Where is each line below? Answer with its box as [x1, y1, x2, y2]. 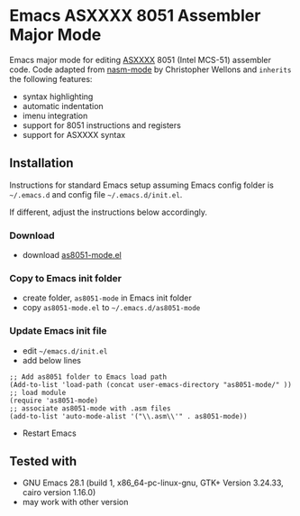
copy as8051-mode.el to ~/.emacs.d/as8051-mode [22, 302, 201, 313]
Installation [9, 155, 74, 171]
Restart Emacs [22, 428, 77, 438]
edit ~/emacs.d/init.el [22, 345, 108, 356]
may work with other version [22, 497, 129, 508]
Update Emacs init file [9, 325, 107, 337]
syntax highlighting [22, 91, 94, 102]
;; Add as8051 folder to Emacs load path [9, 372, 168, 382]
